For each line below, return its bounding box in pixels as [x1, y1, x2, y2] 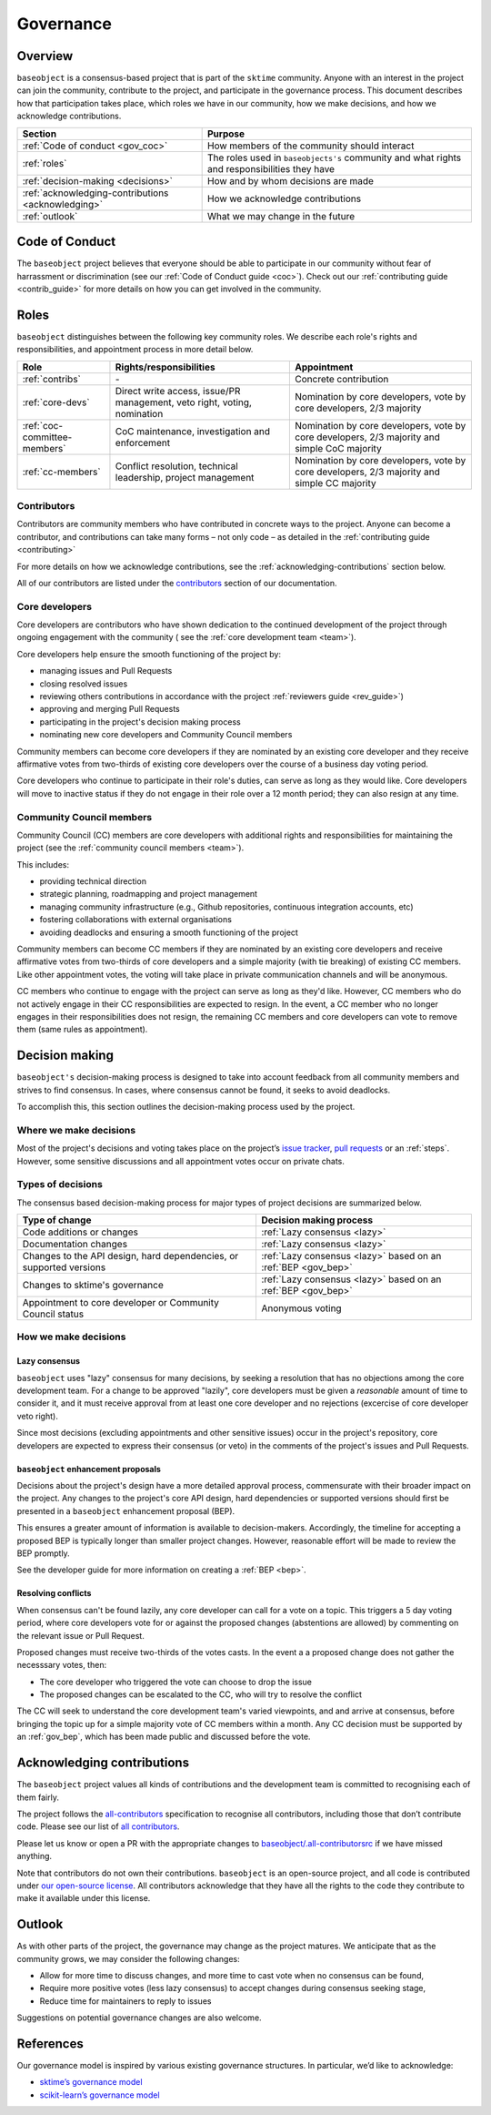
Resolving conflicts [16, 1588, 92, 1599]
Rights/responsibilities [115, 361, 215, 373]
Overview [16, 48, 74, 64]
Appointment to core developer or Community [22, 1296, 220, 1309]
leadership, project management [115, 471, 255, 483]
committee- [22, 431, 73, 443]
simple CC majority [295, 476, 376, 489]
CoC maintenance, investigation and [115, 424, 271, 437]
